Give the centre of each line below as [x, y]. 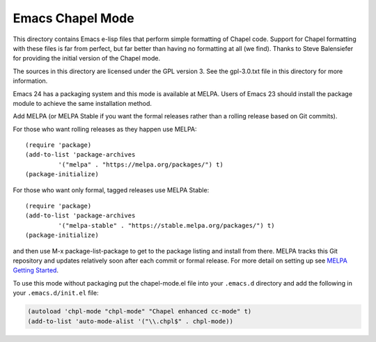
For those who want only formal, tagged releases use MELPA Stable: [111, 190]
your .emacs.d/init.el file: [56, 293]
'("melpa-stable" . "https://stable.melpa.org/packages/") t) [166, 225]
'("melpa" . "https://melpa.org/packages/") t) [141, 164]
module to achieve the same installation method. [83, 103]
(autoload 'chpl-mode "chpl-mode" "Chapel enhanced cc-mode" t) [140, 311]
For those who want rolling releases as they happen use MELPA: [105, 129]
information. [30, 81]
